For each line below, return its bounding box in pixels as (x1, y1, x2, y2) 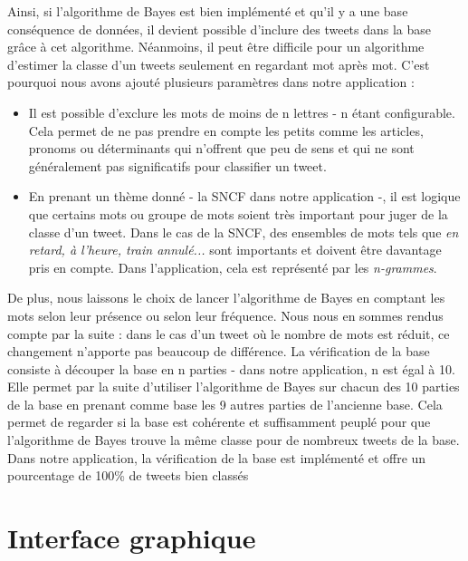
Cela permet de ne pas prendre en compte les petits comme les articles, (28, 121, 424, 140)
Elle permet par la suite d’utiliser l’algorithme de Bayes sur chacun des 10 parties (7, 377, 460, 396)
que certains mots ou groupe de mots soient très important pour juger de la (28, 204, 448, 223)
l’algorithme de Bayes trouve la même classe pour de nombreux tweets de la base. (7, 430, 460, 450)
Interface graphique (7, 519, 256, 556)
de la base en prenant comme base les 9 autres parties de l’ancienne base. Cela (7, 394, 443, 413)
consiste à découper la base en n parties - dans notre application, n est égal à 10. (7, 359, 455, 378)
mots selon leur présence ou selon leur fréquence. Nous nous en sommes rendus (7, 305, 444, 324)
